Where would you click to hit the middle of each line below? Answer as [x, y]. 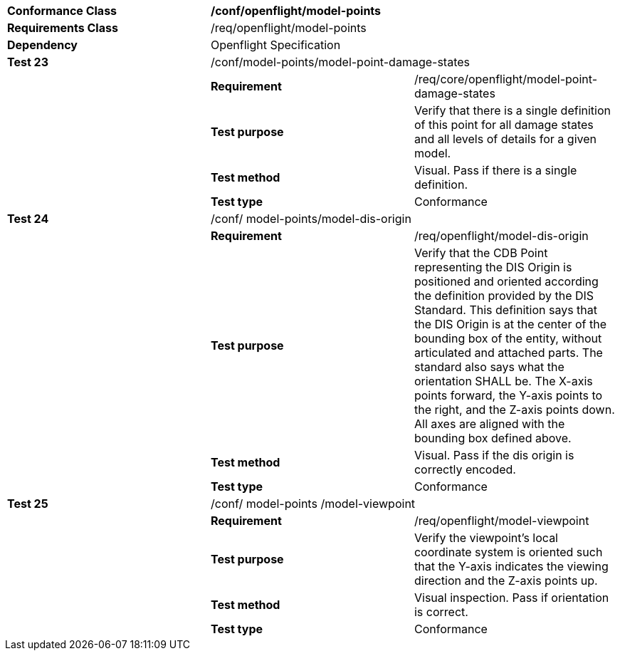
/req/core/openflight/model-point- [506, 79]
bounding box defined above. [493, 438]
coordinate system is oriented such [508, 552]
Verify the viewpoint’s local [486, 538]
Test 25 [28, 504]
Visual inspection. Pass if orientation [511, 598]
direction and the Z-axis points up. [506, 580]
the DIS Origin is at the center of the [510, 324]
